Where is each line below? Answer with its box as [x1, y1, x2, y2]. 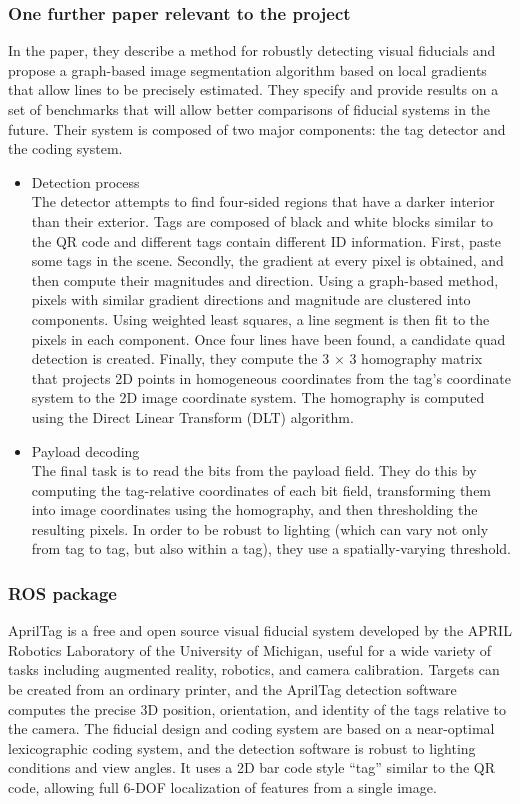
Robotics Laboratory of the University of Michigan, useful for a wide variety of [8, 639, 492, 660]
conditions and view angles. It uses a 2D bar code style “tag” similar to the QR [8, 757, 495, 778]
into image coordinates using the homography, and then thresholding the [31, 499, 478, 520]
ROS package [8, 580, 117, 605]
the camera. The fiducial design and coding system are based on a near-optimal [8, 718, 495, 739]
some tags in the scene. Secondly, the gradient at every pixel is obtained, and [31, 250, 504, 271]
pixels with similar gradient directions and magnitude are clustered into [31, 289, 471, 310]
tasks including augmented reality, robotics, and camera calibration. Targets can [8, 659, 500, 680]
